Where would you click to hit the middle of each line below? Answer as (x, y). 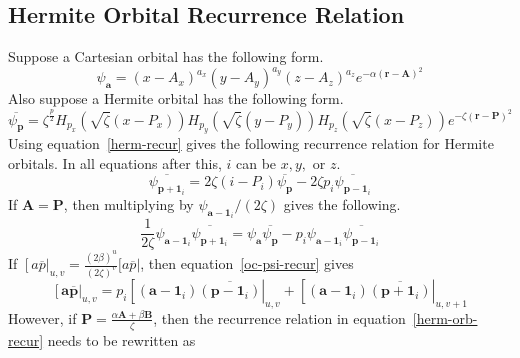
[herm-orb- (445, 317)
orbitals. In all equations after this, (115, 162)
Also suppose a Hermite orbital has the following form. (176, 98)
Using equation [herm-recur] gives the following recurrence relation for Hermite (251, 142)
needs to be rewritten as (121, 339)
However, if (42, 317)
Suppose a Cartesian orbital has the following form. (166, 56)
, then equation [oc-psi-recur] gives (247, 263)
